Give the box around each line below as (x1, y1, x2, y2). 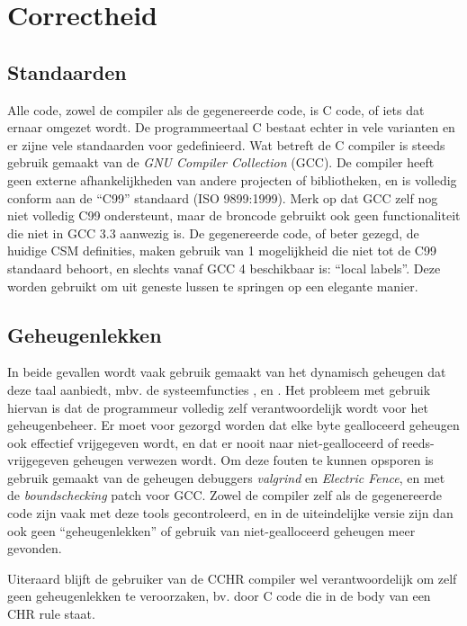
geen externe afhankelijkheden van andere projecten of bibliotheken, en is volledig (7, 170, 457, 189)
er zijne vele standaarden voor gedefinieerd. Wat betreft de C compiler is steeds (7, 135, 445, 154)
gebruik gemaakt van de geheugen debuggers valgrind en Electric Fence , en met (7, 468, 445, 487)
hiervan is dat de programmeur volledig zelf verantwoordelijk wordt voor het (7, 398, 428, 416)
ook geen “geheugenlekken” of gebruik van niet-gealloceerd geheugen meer (7, 521, 416, 540)
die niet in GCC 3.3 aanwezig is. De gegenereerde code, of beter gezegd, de (7, 223, 419, 242)
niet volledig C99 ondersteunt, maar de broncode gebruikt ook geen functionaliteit (7, 206, 461, 225)
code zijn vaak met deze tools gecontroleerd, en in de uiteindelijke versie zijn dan (7, 504, 454, 523)
